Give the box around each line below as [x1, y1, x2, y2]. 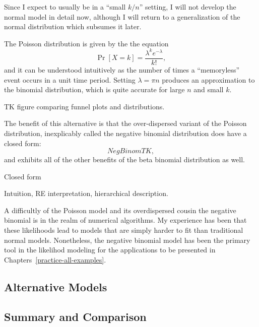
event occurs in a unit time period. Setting [4, 74, 136, 85]
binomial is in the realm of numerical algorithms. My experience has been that [4, 215, 247, 225]
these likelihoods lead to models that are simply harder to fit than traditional [4, 225, 243, 235]
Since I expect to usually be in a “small [4, 2, 126, 12]
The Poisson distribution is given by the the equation [4, 38, 169, 48]
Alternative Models [4, 279, 107, 294]
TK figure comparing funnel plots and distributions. [4, 101, 165, 111]
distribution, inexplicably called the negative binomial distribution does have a [4, 127, 247, 138]
